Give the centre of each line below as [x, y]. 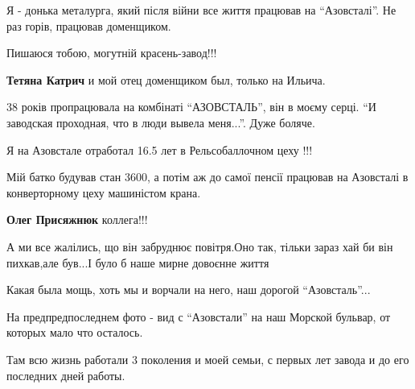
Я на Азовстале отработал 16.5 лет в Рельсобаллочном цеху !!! [160, 149]
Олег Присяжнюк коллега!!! [77, 219]
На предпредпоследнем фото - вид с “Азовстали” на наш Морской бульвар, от [199, 316]
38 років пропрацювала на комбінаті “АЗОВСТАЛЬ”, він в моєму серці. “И [191, 107]
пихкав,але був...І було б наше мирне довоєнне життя [138, 262]
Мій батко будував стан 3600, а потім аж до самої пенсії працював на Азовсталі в [207, 177]
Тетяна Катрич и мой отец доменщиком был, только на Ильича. [166, 79]
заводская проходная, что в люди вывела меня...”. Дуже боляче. [161, 122]
